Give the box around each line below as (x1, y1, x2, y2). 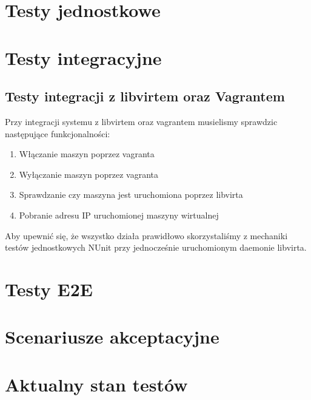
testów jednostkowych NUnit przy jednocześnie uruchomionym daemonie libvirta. (5, 241, 307, 254)
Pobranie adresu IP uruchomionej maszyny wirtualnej (19, 208, 219, 221)
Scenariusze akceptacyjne (5, 324, 219, 349)
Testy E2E (5, 276, 93, 301)
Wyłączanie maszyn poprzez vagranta (19, 168, 159, 180)
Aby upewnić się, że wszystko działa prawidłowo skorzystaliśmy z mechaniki (5, 229, 288, 242)
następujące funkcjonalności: (5, 127, 110, 140)
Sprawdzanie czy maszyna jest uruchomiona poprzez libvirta (19, 188, 243, 201)
